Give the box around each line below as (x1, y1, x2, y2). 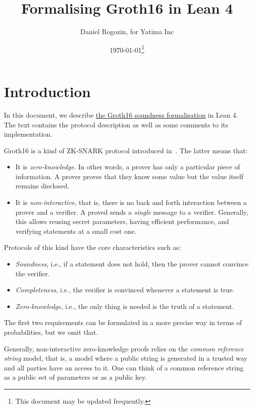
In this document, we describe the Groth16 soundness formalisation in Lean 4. (4, 109, 238, 120)
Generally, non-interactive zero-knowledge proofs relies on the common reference (4, 343, 244, 353)
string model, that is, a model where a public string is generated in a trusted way (4, 353, 248, 363)
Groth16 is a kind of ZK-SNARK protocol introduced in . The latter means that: (4, 145, 248, 155)
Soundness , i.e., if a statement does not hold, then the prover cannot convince (15, 259, 249, 269)
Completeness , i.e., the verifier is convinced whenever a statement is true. (15, 285, 234, 295)
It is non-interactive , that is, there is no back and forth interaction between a (15, 197, 247, 207)
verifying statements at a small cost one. (15, 225, 137, 236)
